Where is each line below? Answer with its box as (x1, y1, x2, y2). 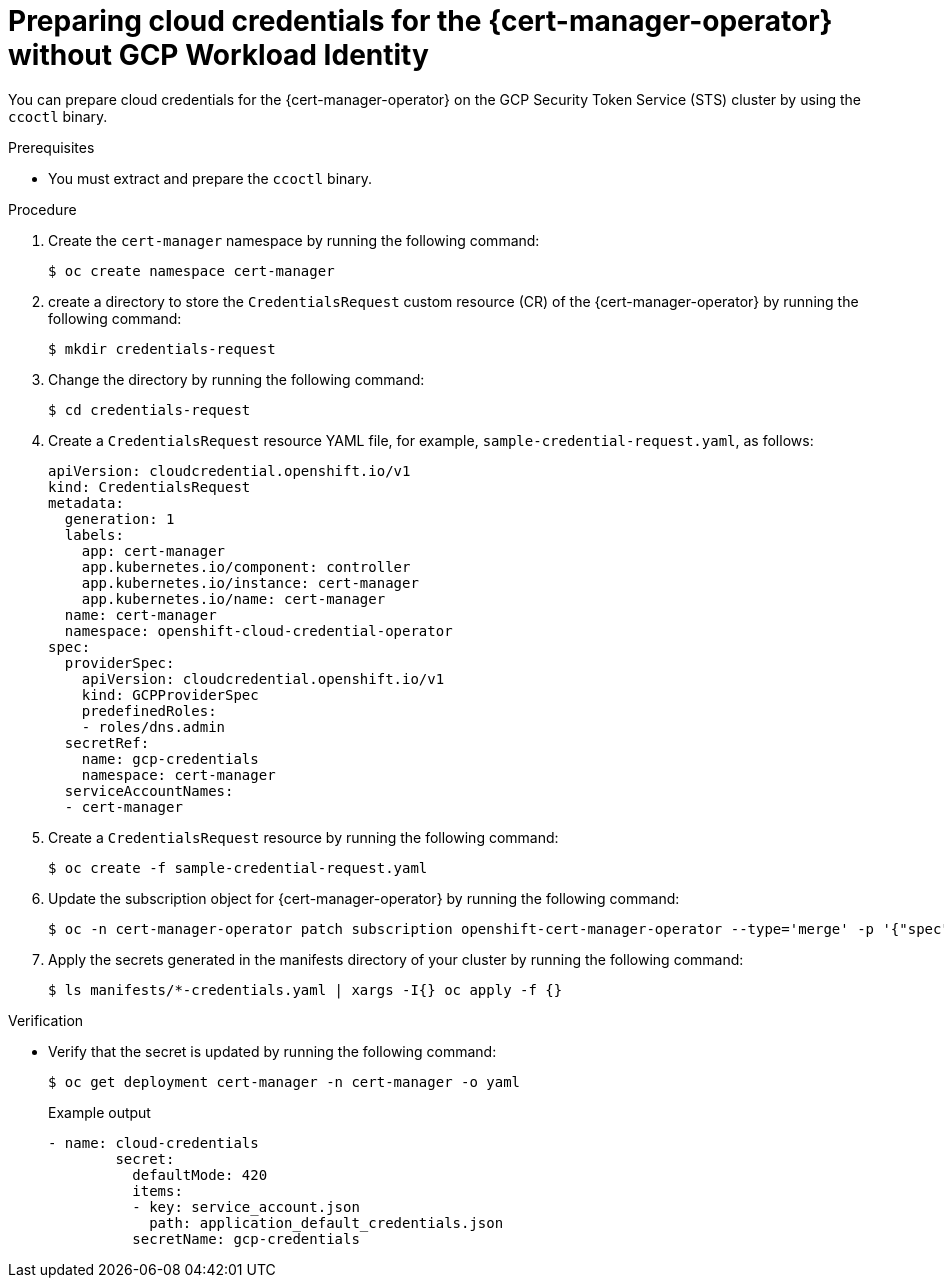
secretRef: (64, 734, 150, 751)
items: (132, 1182, 183, 1199)
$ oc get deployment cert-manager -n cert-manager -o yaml (48, 1073, 521, 1090)
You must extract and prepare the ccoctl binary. (48, 169, 372, 187)
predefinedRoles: (81, 702, 217, 719)
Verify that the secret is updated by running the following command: (48, 1042, 497, 1060)
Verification (8, 1011, 84, 1029)
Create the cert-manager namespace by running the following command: (48, 231, 540, 249)
